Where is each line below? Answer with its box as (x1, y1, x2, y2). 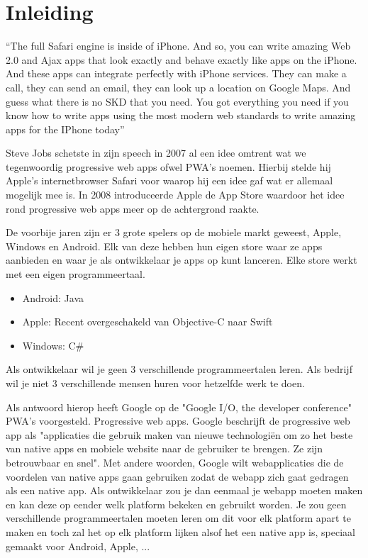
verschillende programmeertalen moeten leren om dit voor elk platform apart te (6, 510, 351, 525)
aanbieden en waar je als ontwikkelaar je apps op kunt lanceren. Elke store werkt (6, 252, 357, 267)
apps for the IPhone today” (6, 121, 125, 136)
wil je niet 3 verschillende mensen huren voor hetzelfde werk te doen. (6, 376, 305, 390)
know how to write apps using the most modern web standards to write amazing (6, 108, 356, 123)
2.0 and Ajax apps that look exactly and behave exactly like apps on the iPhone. (6, 52, 357, 67)
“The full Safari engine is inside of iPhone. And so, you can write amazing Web (6, 38, 351, 53)
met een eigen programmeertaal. (6, 267, 145, 281)
